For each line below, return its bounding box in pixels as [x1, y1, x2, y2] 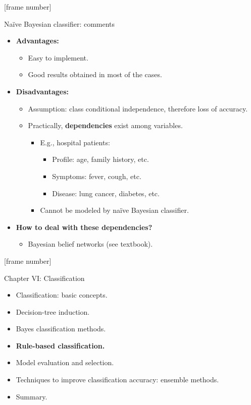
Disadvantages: [16, 86, 69, 96]
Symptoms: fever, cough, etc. [52, 170, 141, 181]
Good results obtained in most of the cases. [28, 69, 162, 80]
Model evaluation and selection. [16, 357, 114, 368]
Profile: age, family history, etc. [52, 154, 149, 164]
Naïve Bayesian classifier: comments [4, 18, 115, 29]
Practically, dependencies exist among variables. [28, 120, 183, 131]
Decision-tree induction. [16, 306, 90, 317]
